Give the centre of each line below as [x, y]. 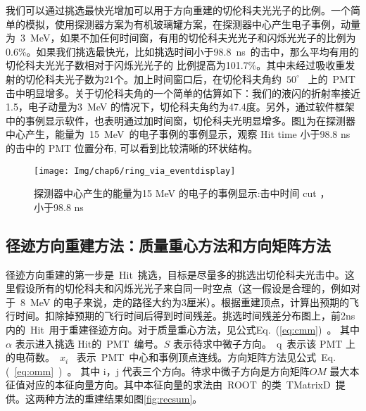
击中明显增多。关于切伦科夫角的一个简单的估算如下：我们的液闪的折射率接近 [183, 93]
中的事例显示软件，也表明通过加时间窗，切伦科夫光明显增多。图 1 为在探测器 [181, 120]
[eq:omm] [34, 371]
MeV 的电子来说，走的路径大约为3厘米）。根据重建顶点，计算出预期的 [190, 302]
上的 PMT [332, 78]
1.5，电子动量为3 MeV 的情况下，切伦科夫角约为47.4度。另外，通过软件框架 [180, 107]
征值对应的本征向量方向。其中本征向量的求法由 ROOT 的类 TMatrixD [168, 385]
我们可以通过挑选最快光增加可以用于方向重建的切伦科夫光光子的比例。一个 [178, 10]
